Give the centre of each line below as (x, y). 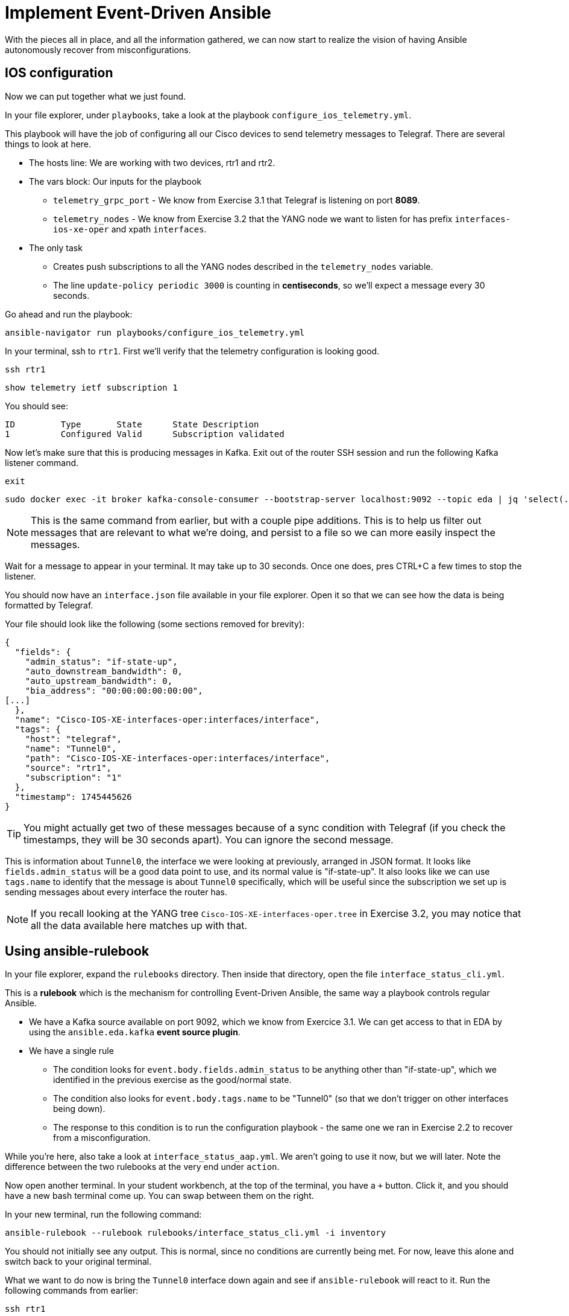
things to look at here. (48, 144)
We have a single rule (71, 1051)
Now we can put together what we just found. (96, 96)
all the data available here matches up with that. (139, 925)
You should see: (37, 406)
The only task (56, 248)
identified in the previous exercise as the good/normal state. (172, 1080)
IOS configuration (59, 73)
